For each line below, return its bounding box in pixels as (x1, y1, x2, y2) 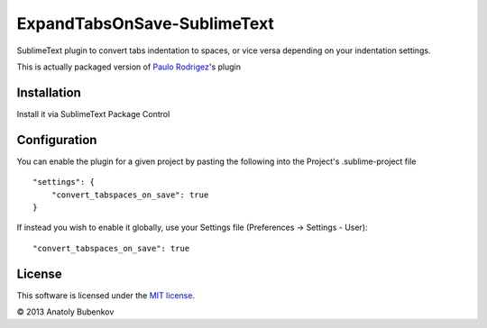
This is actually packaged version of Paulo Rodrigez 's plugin (16, 61, 241, 72)
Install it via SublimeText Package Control (16, 108, 170, 119)
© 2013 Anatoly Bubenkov (16, 306, 115, 317)
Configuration (16, 132, 97, 148)
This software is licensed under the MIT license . (16, 289, 196, 301)
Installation (16, 85, 81, 100)
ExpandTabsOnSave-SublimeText (16, 14, 275, 33)
